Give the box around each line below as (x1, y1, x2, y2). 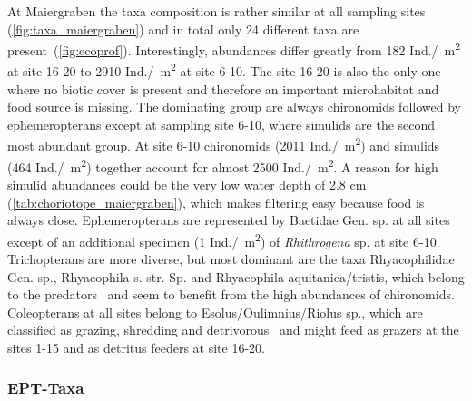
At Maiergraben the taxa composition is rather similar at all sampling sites (7, 2, 426, 20)
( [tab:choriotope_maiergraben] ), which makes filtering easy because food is (7, 192, 425, 211)
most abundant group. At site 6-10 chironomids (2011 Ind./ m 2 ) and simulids (7, 133, 440, 155)
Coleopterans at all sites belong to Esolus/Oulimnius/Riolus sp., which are (7, 302, 423, 321)
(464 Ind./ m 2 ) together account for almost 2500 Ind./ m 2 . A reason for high (7, 154, 438, 176)
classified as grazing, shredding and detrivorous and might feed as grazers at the (7, 320, 459, 339)
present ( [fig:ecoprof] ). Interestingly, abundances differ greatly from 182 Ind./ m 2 (7, 38, 461, 59)
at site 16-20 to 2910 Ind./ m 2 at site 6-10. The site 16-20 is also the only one (7, 59, 441, 81)
